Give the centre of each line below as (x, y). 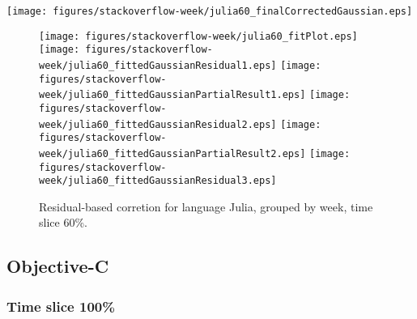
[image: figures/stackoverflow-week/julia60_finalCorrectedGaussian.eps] (210, 11)
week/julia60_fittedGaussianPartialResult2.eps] (172, 153)
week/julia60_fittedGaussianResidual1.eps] (158, 65)
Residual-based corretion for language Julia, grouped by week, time (206, 206)
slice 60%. (63, 222)
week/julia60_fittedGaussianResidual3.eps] (158, 181)
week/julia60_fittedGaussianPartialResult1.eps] (172, 95)
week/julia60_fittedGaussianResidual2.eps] (158, 124)
